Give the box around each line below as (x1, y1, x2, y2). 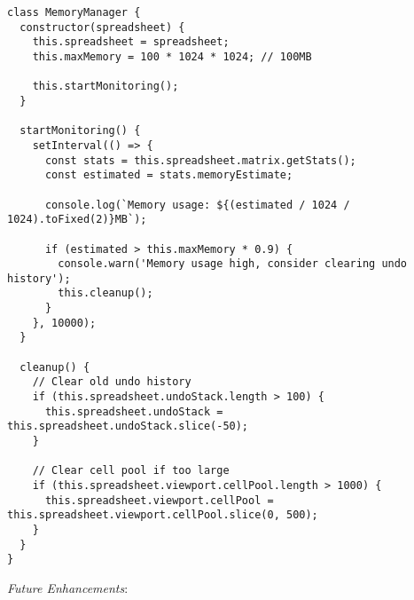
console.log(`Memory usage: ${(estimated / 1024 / (44, 198, 350, 211)
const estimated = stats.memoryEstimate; (44, 169, 293, 182)
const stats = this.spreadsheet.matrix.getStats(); (44, 154, 356, 167)
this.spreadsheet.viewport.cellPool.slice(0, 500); (7, 509, 318, 522)
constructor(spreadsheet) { (20, 20, 185, 34)
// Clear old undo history (32, 375, 191, 389)
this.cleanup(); (58, 287, 153, 300)
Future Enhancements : (7, 578, 129, 596)
